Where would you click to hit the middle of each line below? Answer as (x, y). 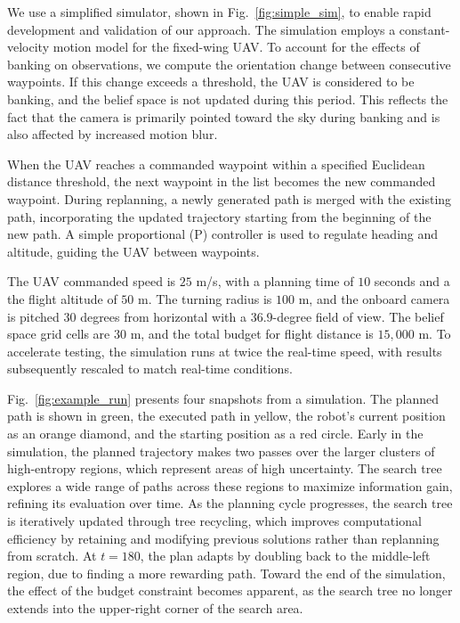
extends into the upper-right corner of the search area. (155, 608)
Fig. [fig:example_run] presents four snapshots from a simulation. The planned (223, 398)
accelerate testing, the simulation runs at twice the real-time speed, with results (225, 351)
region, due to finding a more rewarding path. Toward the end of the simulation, (226, 573)
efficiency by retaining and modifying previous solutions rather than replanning (223, 538)
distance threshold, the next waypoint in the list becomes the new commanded (222, 181)
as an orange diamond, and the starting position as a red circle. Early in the (215, 434)
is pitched (33, 316)
